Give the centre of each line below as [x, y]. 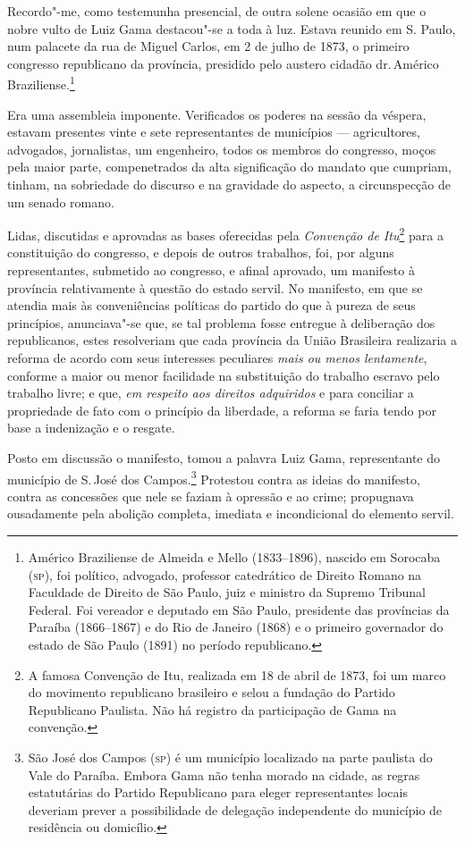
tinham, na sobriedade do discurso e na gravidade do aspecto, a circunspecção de [229, 184]
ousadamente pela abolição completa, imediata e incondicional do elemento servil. [231, 513]
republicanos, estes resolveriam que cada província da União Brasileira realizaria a [232, 340]
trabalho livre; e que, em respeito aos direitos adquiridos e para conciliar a [211, 393]
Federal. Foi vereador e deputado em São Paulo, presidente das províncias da [239, 609]
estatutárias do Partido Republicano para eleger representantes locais [218, 792]
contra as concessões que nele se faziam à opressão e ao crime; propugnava [211, 496]
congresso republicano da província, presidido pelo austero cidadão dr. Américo [223, 63]
